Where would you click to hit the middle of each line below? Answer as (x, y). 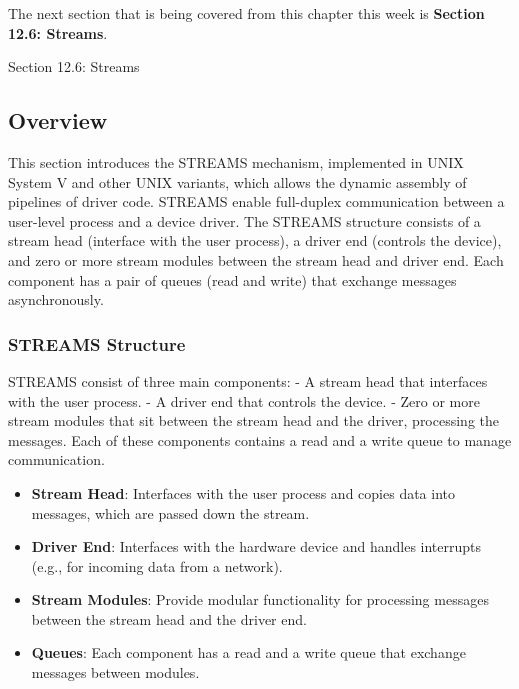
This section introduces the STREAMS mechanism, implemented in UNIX (236, 161)
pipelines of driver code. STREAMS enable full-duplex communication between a (256, 201)
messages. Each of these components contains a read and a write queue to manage (260, 439)
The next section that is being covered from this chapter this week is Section (246, 13)
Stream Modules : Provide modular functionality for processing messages (260, 599)
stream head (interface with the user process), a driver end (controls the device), (255, 240)
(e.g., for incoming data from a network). (157, 565)
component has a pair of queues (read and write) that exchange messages (232, 279)
